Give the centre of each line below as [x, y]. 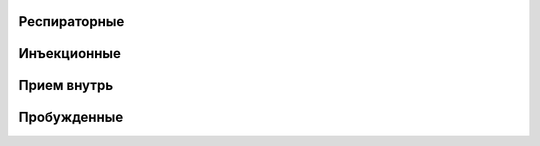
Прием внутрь [66, 85]
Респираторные [71, 21]
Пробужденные [71, 117]
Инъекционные [70, 53]
